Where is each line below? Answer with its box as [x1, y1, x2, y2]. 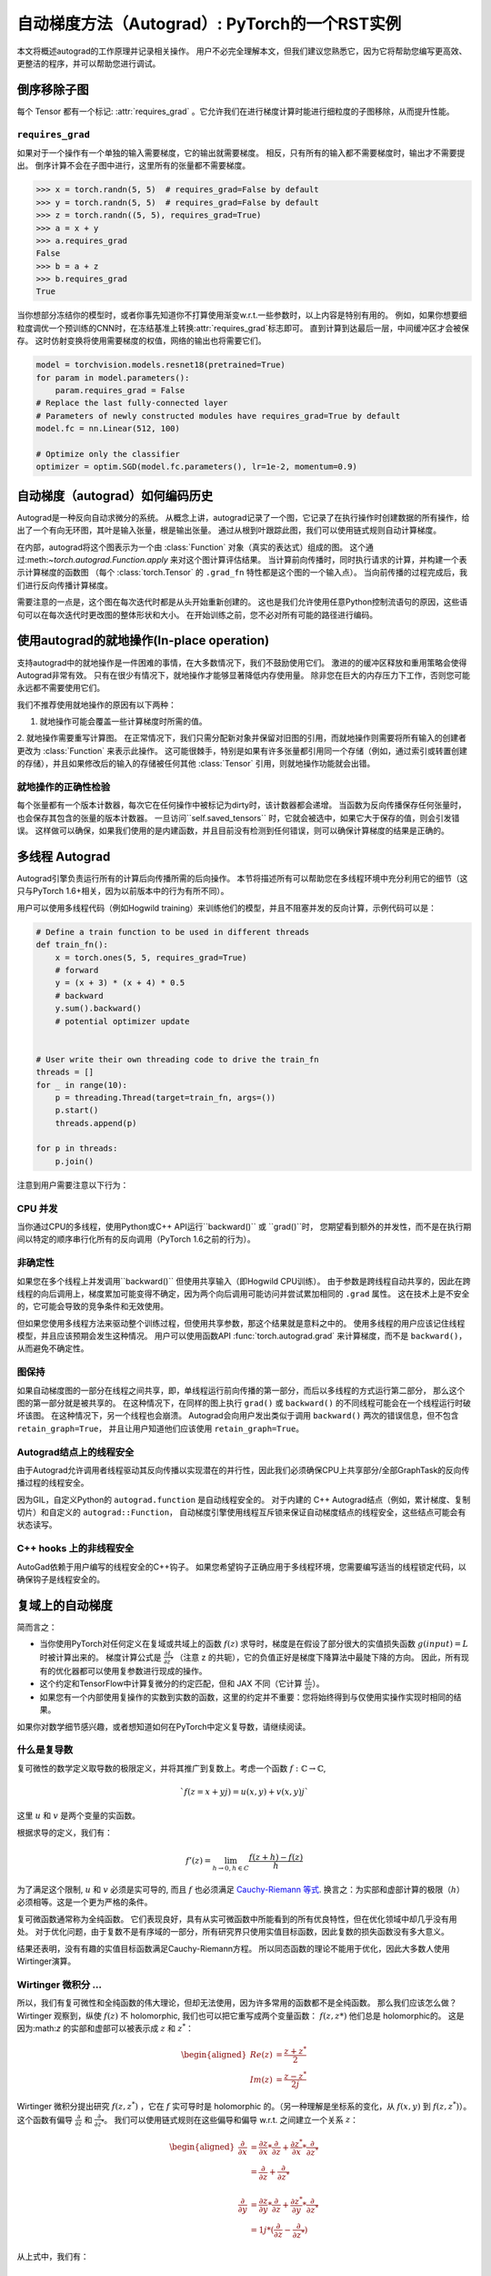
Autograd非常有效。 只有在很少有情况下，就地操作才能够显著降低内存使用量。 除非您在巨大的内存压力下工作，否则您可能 [16, 669, 470, 680]
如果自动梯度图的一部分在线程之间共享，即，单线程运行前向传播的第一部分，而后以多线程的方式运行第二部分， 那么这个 [16, 1385, 466, 1396]
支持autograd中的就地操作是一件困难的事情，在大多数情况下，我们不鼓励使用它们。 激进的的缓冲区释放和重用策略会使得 [16, 656, 467, 668]
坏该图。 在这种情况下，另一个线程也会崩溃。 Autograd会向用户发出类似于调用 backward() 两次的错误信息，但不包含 [16, 1410, 459, 1421]
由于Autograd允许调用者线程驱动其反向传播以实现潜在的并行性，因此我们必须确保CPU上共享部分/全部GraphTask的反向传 [16, 1464, 470, 1475]
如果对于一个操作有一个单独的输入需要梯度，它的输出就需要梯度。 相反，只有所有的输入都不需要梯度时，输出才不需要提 [16, 147, 466, 158]
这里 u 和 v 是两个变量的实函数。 [16, 1810, 141, 1821]
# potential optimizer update [55, 1016, 190, 1026]
